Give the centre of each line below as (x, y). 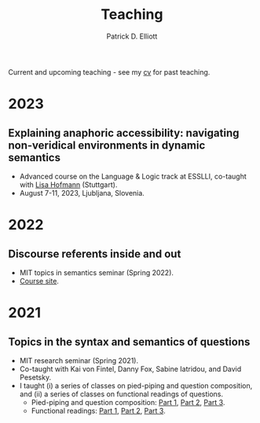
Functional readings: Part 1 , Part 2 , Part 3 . (99, 410)
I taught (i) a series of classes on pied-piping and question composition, (136, 385)
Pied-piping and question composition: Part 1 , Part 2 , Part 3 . (128, 402)
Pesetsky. (35, 377)
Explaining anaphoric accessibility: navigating (124, 132)
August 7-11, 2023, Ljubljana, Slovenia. (82, 193)
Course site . (39, 281)
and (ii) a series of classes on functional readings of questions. (121, 394)
